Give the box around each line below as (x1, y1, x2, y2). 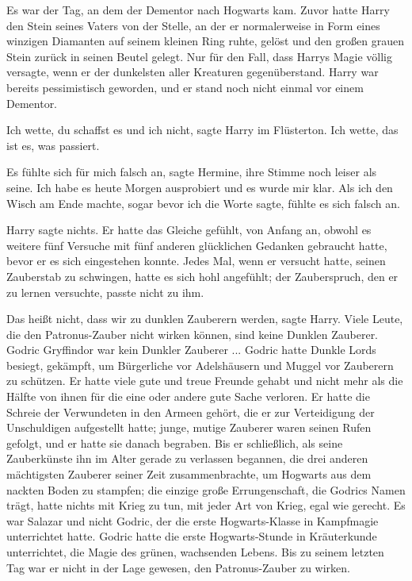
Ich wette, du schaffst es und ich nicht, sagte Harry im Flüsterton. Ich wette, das (6, 121, 399, 138)
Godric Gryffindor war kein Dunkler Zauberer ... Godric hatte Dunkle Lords (6, 341, 376, 358)
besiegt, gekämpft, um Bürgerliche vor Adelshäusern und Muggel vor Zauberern (6, 356, 394, 373)
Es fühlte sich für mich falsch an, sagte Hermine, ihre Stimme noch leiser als (6, 164, 377, 180)
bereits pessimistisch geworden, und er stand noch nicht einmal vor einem (6, 79, 364, 95)
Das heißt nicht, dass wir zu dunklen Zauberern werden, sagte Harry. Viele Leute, (6, 310, 403, 327)
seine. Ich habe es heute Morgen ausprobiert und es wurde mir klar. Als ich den (6, 179, 393, 195)
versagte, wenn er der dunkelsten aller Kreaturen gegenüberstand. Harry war (6, 63, 379, 80)
